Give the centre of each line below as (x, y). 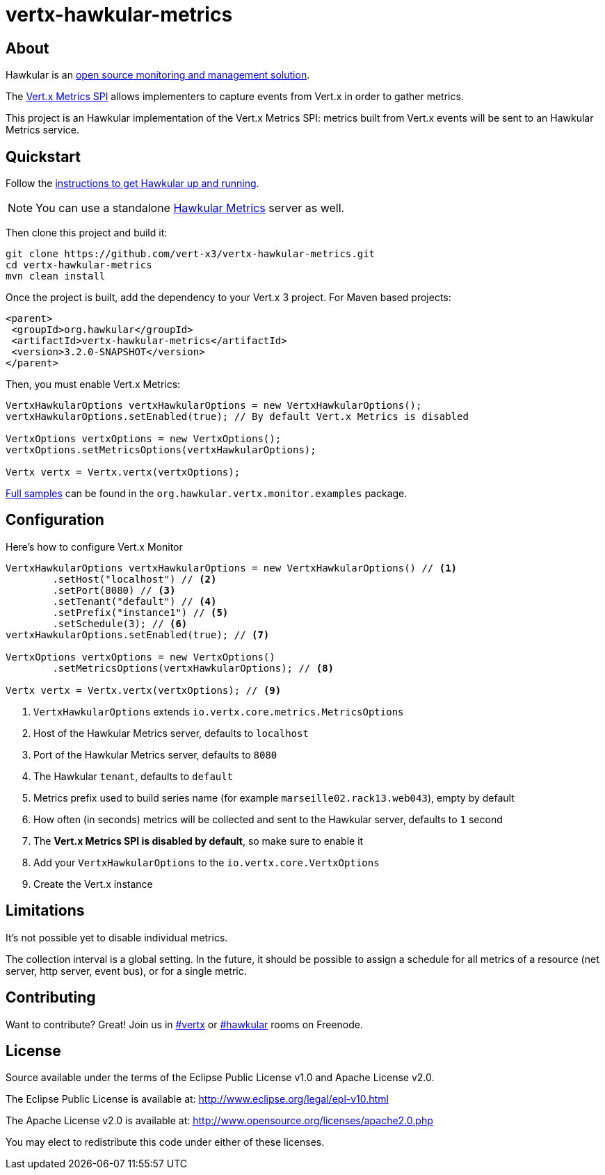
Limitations (45, 911)
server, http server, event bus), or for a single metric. (126, 971)
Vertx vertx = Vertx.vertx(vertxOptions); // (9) (144, 690)
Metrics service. (43, 130)
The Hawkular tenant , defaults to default (134, 776)
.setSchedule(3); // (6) (120, 623)
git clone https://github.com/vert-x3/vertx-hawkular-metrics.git (191, 254)
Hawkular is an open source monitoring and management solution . (158, 75)
